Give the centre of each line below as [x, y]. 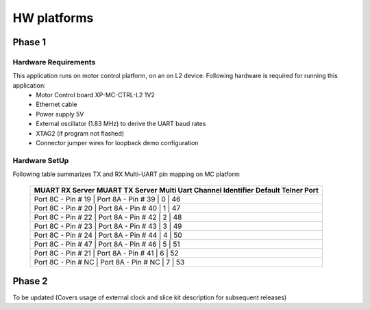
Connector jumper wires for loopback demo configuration [117, 143]
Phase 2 [30, 281]
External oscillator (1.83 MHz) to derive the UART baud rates [121, 124]
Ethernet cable [57, 104]
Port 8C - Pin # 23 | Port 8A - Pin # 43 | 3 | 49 [108, 226]
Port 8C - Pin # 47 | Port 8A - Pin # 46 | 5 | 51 [107, 244]
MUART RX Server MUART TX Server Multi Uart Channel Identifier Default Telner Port [176, 190]
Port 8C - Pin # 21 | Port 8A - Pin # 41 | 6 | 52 [106, 253]
